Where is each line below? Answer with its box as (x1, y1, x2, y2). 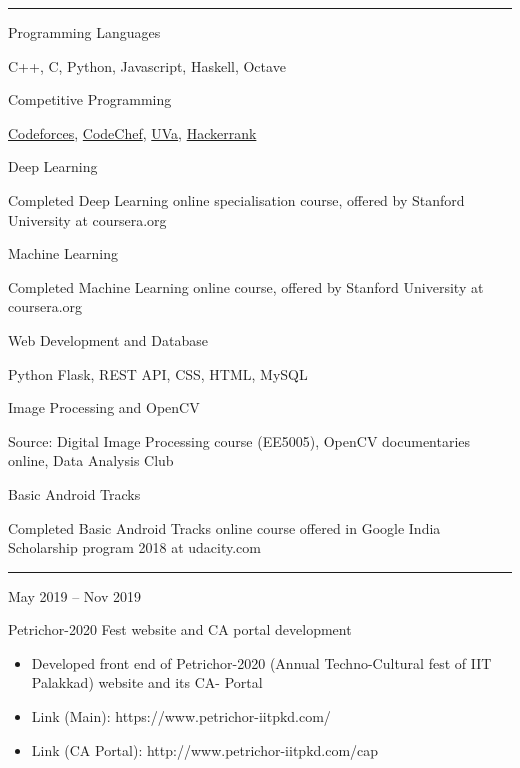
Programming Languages (8, 22, 161, 42)
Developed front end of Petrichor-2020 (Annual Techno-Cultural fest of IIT (31, 652, 492, 673)
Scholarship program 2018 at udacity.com (8, 537, 261, 558)
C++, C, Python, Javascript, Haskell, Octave (8, 55, 286, 76)
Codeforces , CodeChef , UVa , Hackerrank (8, 122, 257, 143)
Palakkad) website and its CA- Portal (31, 672, 263, 693)
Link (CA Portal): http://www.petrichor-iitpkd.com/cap (31, 739, 379, 760)
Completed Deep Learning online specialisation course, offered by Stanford (8, 189, 465, 210)
